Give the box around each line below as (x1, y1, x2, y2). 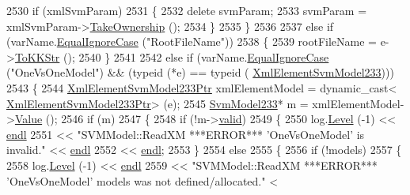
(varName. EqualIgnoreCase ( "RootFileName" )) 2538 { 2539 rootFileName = (6, 33, 377, 50)
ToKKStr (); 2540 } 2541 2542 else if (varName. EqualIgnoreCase (14, 48, 329, 65)
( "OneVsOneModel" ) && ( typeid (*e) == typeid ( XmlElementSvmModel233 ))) (6, 64, 394, 81)
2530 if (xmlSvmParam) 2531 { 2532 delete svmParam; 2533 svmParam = (6, 2, 367, 18)
